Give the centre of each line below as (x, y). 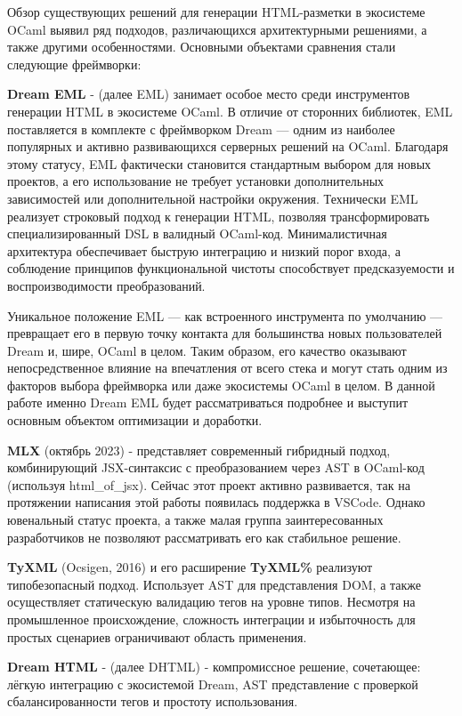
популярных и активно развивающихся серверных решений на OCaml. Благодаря (228, 146)
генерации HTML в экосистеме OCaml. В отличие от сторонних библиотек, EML (230, 111)
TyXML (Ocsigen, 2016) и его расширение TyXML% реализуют (190, 567)
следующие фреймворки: (74, 64)
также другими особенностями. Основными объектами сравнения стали (202, 47)
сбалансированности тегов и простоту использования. (153, 701)
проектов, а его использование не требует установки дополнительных (196, 181)
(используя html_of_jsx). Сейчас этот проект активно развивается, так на (209, 484)
